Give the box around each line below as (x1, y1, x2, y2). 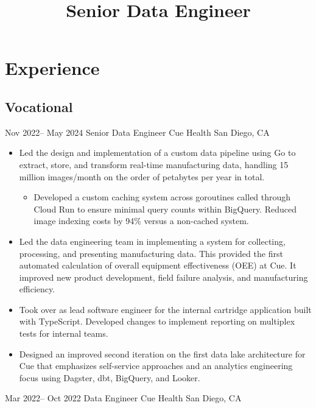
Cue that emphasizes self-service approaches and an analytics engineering (19, 359, 293, 372)
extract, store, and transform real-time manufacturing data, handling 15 (19, 158, 289, 171)
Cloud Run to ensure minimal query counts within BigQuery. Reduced (33, 202, 297, 215)
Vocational (5, 97, 73, 116)
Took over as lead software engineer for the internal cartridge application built (19, 303, 312, 315)
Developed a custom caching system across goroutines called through (33, 191, 291, 203)
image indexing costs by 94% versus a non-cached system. (33, 214, 249, 227)
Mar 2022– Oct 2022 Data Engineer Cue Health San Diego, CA (5, 392, 242, 404)
